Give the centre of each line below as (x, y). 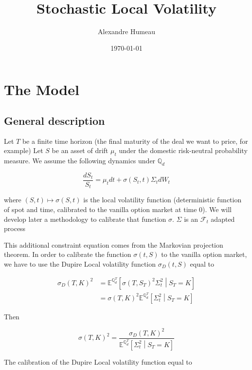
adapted (223, 219)
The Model (42, 89)
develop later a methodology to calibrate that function (85, 219)
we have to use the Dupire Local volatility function (80, 263)
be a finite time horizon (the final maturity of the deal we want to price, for (135, 141)
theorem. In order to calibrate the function (68, 254)
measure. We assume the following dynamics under (80, 161)
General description (54, 120)
